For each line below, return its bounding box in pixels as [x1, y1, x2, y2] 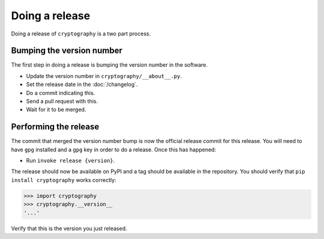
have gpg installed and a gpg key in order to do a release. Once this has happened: [11, 146, 216, 153]
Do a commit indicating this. [26, 89, 95, 96]
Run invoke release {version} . [26, 157, 115, 165]
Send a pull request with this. [26, 98, 98, 105]
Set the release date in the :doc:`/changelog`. [26, 81, 138, 88]
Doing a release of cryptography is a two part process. [11, 30, 151, 37]
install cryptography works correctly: [11, 176, 116, 183]
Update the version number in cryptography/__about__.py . [26, 72, 182, 79]
